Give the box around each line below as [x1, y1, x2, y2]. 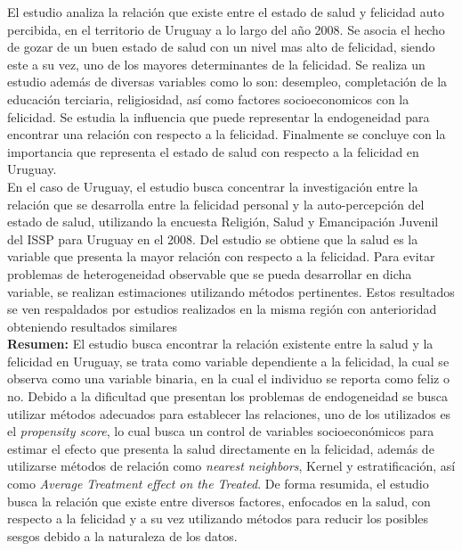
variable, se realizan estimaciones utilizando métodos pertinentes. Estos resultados [7, 282, 455, 300]
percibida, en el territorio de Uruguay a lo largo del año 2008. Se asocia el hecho [7, 20, 445, 38]
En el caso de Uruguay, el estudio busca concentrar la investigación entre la [7, 177, 418, 195]
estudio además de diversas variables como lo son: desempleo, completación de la [7, 72, 448, 91]
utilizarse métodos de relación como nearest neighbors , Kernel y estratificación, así [7, 456, 456, 475]
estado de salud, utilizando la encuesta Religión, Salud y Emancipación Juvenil [7, 212, 439, 231]
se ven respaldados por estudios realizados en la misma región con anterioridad [7, 300, 437, 318]
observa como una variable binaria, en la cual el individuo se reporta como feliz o [7, 369, 450, 388]
